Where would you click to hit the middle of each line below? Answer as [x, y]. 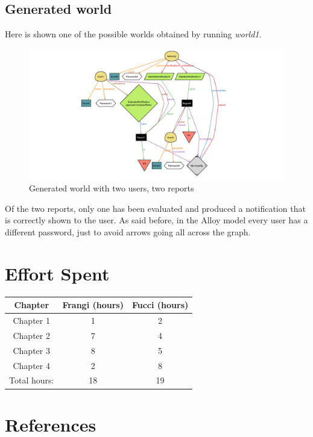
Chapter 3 [31, 350]
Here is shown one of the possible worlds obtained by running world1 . [133, 34]
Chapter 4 [31, 365]
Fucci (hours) [160, 305]
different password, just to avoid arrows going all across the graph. [128, 231]
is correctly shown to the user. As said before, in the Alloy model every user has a [156, 220]
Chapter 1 [31, 321]
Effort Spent [57, 273]
